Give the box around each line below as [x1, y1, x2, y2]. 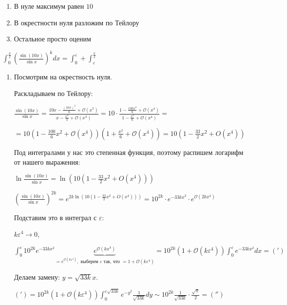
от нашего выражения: [14, 156, 80, 167]
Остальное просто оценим [14, 34, 91, 44]
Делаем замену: [14, 271, 60, 282]
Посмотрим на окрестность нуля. [14, 72, 112, 82]
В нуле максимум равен [14, 1, 84, 11]
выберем [80, 259, 98, 265]
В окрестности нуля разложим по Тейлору [14, 17, 139, 27]
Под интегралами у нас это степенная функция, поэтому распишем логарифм [14, 147, 244, 157]
